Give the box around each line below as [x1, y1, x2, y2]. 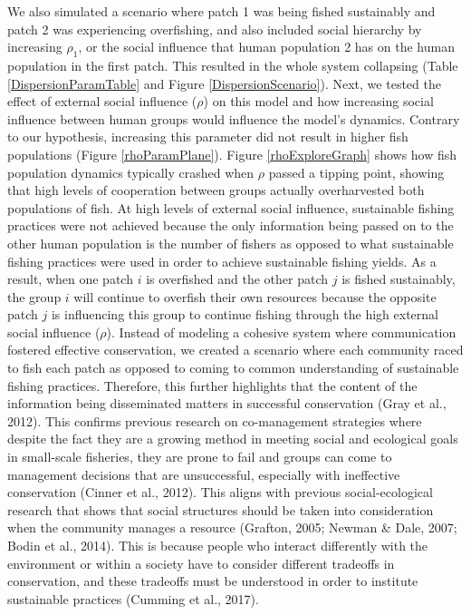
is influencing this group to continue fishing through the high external [51, 305, 438, 324]
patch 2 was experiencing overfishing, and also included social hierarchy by [7, 19, 422, 38]
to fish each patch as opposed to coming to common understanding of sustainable [7, 358, 459, 377]
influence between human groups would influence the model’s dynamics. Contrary [7, 109, 460, 128]
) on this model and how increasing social [203, 92, 434, 111]
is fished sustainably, [341, 269, 456, 288]
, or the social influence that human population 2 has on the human [78, 37, 455, 56]
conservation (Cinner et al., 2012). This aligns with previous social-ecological [7, 483, 433, 502]
